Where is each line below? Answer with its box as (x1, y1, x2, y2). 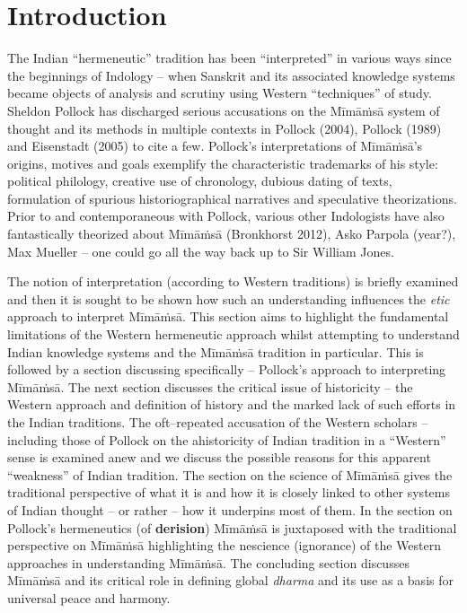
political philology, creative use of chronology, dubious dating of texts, (7, 171, 392, 190)
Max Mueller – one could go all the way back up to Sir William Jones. (7, 241, 394, 260)
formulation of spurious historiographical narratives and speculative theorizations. (7, 188, 457, 207)
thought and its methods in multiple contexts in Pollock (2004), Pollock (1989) (7, 118, 442, 137)
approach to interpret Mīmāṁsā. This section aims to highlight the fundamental (7, 307, 449, 326)
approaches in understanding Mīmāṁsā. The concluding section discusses (7, 553, 410, 572)
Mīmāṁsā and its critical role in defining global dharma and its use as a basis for (7, 571, 454, 590)
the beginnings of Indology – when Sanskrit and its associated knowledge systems (7, 66, 455, 84)
